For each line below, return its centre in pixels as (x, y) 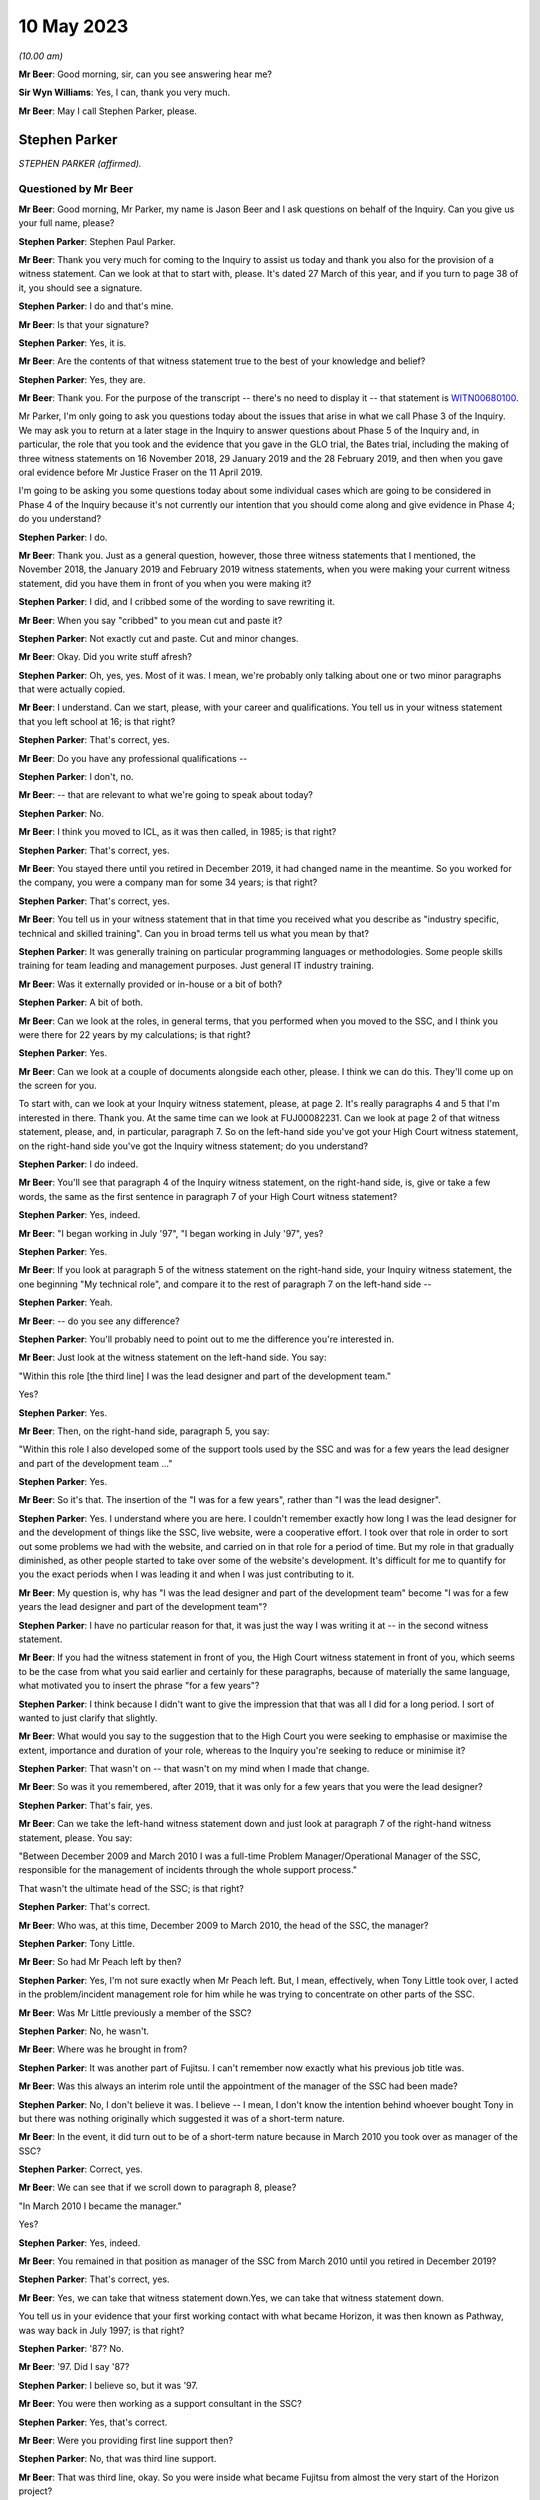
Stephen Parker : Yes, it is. (72, 342)
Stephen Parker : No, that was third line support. (117, 2459)
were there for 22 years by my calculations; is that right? (134, 1034)
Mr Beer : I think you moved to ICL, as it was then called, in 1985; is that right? (177, 832)
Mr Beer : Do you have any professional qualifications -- (133, 758)
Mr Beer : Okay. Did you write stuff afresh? (105, 657)
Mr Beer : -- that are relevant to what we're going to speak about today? (166, 795)
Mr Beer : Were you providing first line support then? (126, 2440)
